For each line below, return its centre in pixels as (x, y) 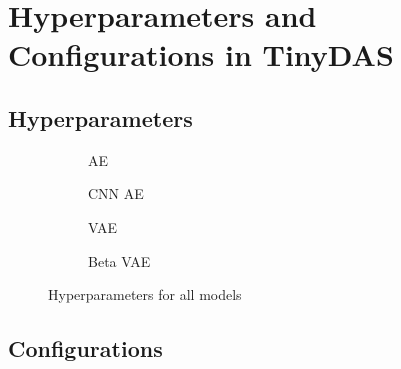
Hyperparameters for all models (145, 294)
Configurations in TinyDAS (201, 54)
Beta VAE (119, 260)
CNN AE (116, 193)
